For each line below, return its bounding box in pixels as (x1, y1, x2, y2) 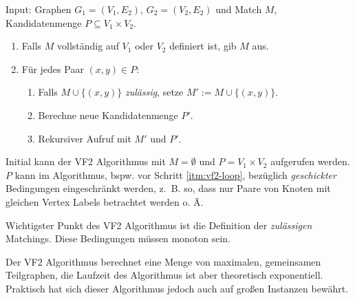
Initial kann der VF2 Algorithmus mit (6, 154, 166, 169)
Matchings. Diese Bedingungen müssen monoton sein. (6, 231, 231, 246)
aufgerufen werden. (270, 154, 350, 169)
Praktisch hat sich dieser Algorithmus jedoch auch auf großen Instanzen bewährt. (6, 281, 349, 295)
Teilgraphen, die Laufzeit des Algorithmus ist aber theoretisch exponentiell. (6, 268, 323, 282)
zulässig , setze (125, 85, 184, 99)
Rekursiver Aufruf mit (38, 131, 131, 145)
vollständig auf (57, 39, 119, 53)
